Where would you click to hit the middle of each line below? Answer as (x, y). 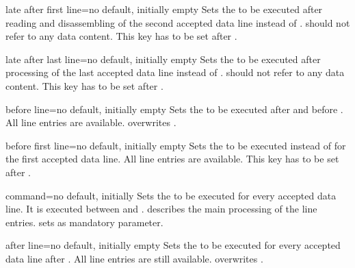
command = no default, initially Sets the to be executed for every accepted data (171, 195)
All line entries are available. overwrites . (91, 122)
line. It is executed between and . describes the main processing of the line (161, 209)
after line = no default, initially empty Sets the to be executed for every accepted (173, 245)
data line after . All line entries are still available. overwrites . (134, 258)
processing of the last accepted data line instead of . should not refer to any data (175, 72)
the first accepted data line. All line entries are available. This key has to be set (172, 159)
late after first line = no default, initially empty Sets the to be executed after (164, 9)
